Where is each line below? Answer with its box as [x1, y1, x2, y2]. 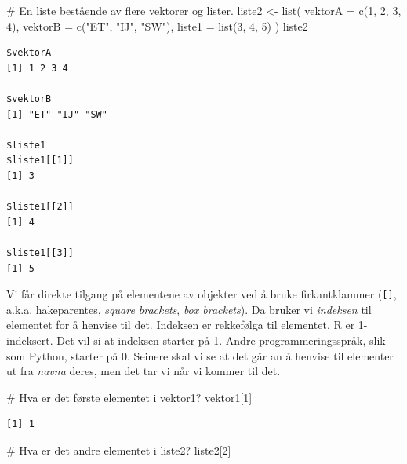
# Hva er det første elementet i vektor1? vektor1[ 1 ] [6, 389, 253, 405]
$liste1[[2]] [6, 201, 74, 213]
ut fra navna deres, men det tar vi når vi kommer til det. [6, 363, 281, 379]
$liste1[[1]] [6, 155, 74, 166]
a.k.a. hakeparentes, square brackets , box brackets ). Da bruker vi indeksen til [6, 301, 372, 317]
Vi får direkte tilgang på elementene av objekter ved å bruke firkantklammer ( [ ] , [6, 286, 397, 302]
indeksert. [6, 331, 53, 348]
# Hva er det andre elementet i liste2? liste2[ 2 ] [6, 441, 231, 458]
